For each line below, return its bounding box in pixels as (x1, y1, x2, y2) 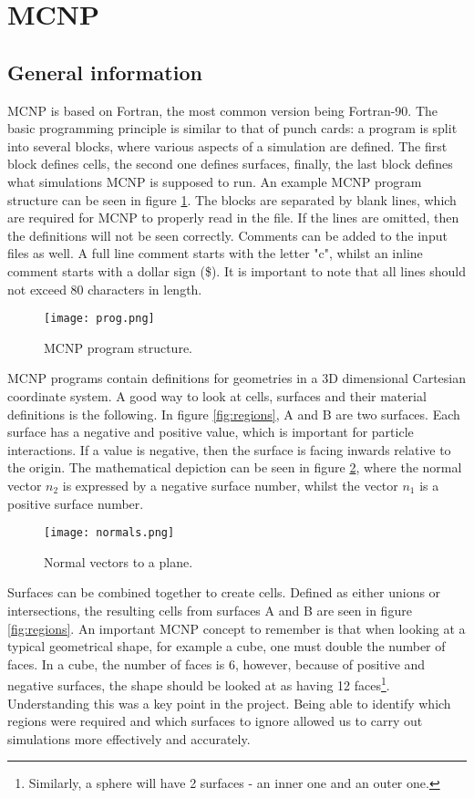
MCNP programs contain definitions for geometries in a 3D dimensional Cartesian (7, 368, 467, 388)
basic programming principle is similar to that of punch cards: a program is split (7, 119, 458, 138)
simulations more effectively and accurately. (7, 729, 251, 748)
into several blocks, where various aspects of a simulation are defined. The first (7, 136, 448, 155)
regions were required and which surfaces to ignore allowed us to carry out (7, 711, 423, 731)
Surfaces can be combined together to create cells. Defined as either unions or (7, 583, 441, 602)
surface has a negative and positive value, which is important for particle (7, 422, 414, 441)
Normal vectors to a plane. (44, 552, 193, 571)
